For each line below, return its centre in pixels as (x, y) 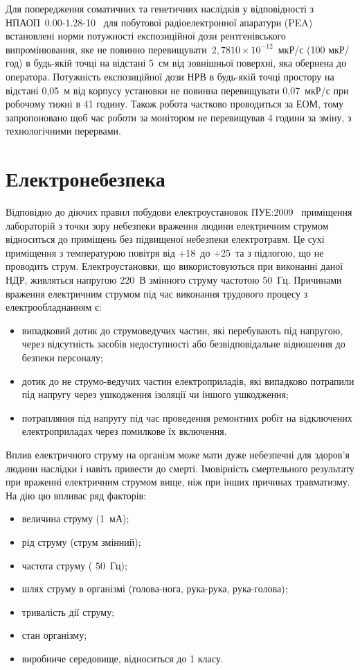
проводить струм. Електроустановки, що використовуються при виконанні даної (174, 266)
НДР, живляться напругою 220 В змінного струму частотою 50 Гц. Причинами (174, 280)
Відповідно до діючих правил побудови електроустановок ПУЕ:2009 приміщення (179, 212)
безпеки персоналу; (62, 357)
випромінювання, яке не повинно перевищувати (106, 49)
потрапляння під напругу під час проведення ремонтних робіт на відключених (187, 417)
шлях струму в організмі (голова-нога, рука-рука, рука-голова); (155, 589)
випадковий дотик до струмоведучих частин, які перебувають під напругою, (182, 330)
